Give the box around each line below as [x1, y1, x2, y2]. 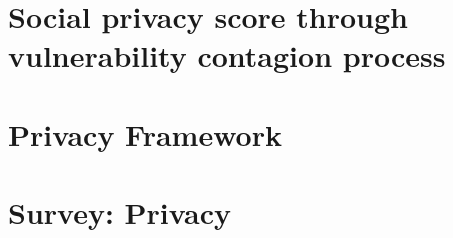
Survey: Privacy [8, 192, 231, 233]
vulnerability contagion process [8, 35, 446, 76]
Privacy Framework [8, 113, 282, 154]
